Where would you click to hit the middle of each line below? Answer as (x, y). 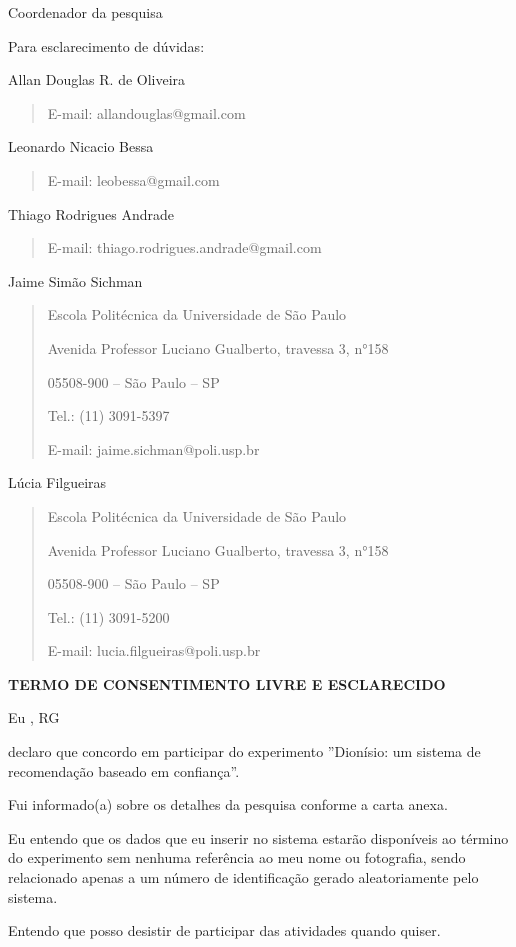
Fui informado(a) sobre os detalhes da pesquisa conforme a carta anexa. (228, 804)
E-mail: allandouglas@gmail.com (146, 112)
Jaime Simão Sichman (75, 280)
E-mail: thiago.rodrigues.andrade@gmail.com (184, 247)
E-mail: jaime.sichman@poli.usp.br (153, 448)
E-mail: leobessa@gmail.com (133, 179)
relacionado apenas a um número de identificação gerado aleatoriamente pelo (243, 877)
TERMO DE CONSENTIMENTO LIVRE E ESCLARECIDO (227, 683)
